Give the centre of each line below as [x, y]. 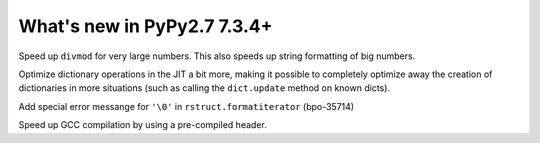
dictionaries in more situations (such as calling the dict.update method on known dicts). [204, 88]
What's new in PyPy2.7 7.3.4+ [145, 26]
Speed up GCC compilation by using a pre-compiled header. [142, 125]
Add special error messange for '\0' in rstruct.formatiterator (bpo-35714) [186, 106]
